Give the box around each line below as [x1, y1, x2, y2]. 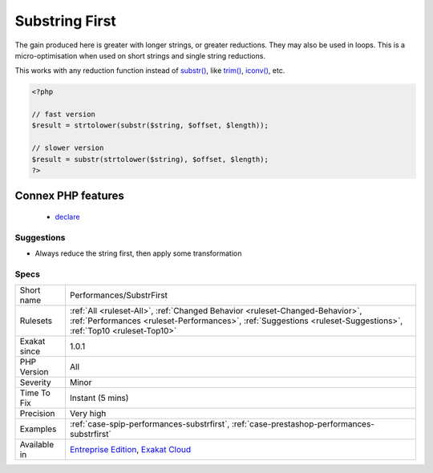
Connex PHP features [14, 189, 124, 203]
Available [19, 439, 55, 451]
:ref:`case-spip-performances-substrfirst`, [69, 418, 230, 430]
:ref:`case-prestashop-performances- [231, 418, 374, 430]
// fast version [31, 110, 96, 119]
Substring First [14, 12, 116, 30]
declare [55, 212, 80, 222]
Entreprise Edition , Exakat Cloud [69, 444, 192, 455]
